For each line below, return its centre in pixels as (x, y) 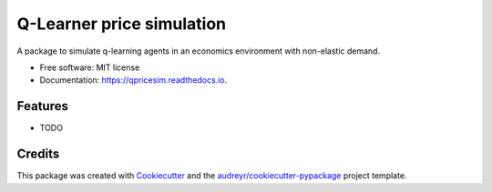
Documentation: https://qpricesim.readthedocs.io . (133, 80)
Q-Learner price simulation (122, 24)
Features (42, 106)
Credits (38, 154)
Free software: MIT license (90, 67)
